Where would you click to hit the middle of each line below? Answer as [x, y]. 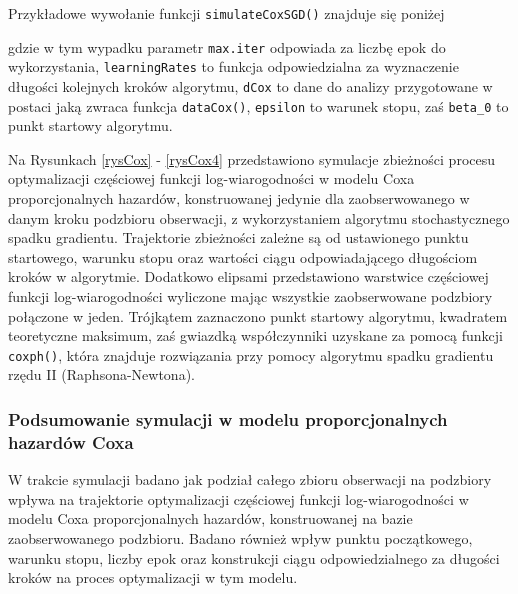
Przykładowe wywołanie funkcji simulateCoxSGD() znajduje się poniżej [226, 13]
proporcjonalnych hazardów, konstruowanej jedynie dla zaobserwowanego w [239, 198]
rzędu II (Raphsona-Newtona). [101, 374]
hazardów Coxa [71, 441]
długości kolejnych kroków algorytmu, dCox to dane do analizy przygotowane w [250, 85]
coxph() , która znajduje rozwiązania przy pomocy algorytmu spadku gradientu [251, 354]
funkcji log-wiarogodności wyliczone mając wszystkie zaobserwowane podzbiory [250, 296]
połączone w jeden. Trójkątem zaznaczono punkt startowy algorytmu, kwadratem [258, 315]
